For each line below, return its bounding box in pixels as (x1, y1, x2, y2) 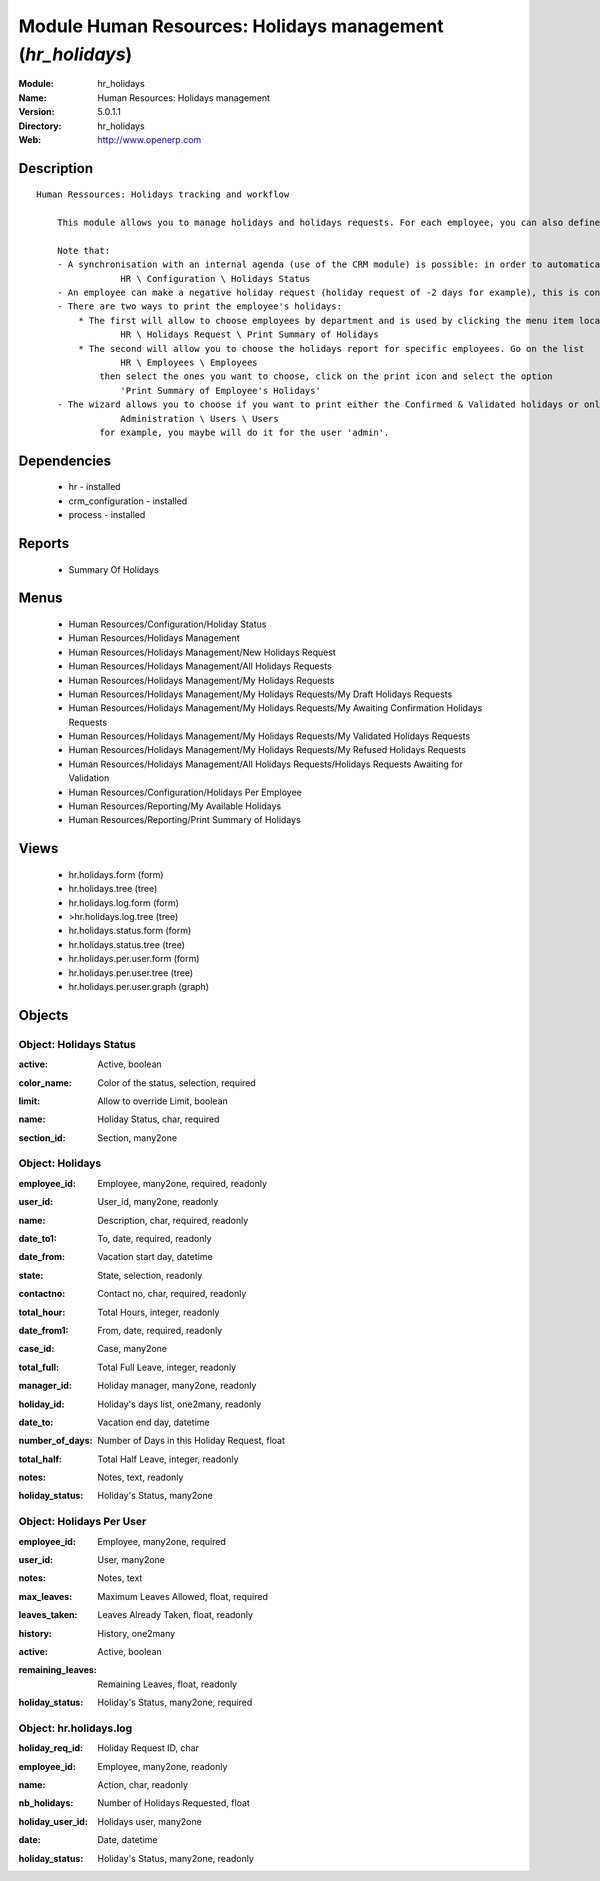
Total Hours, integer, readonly (97, 1306, 220, 1318)
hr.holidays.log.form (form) (68, 896, 180, 909)
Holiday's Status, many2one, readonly (97, 1852, 255, 1864)
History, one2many (97, 1627, 176, 1639)
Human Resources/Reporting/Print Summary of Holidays (68, 814, 302, 826)
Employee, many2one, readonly (97, 1760, 228, 1772)
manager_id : (18, 1380, 72, 1392)
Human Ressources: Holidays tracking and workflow (36, 189, 290, 200)
